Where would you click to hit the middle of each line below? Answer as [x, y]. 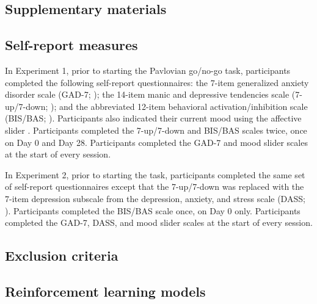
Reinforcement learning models [105, 291]
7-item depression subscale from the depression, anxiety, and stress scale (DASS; [155, 198]
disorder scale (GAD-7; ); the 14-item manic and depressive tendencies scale [147, 94]
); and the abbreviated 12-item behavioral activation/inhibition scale [179, 106]
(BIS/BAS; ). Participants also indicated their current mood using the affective [153, 118]
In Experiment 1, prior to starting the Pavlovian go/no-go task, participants [148, 70]
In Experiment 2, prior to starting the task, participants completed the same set [155, 174]
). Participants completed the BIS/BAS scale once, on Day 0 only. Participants [153, 210]
